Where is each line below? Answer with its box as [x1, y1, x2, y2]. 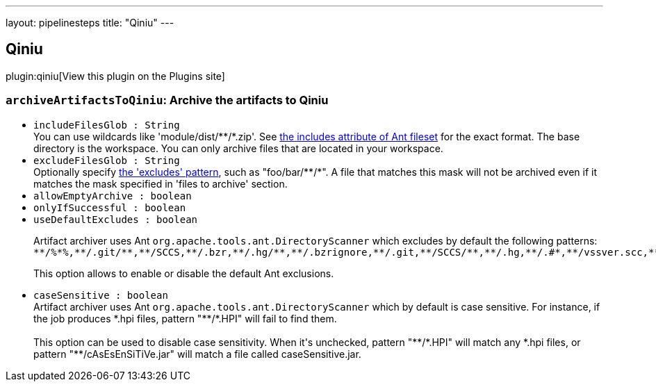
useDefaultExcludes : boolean [33, 213, 198, 225]
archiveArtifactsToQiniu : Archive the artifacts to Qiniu [6, 93, 329, 108]
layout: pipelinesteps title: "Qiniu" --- [6, 17, 174, 28]
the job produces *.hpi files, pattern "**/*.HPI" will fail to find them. [33, 312, 337, 324]
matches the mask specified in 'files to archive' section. [33, 177, 288, 190]
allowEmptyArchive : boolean [33, 190, 192, 201]
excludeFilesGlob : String [33, 154, 180, 166]
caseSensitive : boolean [33, 289, 168, 301]
